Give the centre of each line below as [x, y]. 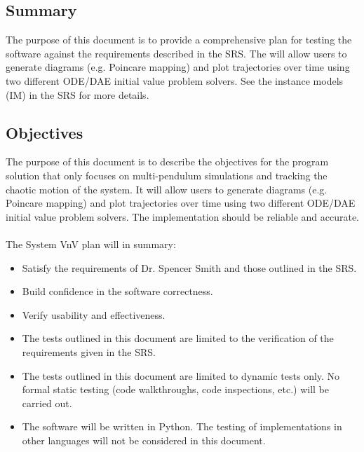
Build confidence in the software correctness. [117, 291]
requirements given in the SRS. [89, 351]
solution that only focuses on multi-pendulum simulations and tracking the [167, 175]
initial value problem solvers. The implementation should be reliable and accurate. [183, 216]
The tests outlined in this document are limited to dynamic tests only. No [181, 375]
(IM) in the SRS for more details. [77, 94]
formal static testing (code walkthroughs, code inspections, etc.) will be [175, 389]
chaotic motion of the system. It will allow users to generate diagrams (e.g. [167, 189]
